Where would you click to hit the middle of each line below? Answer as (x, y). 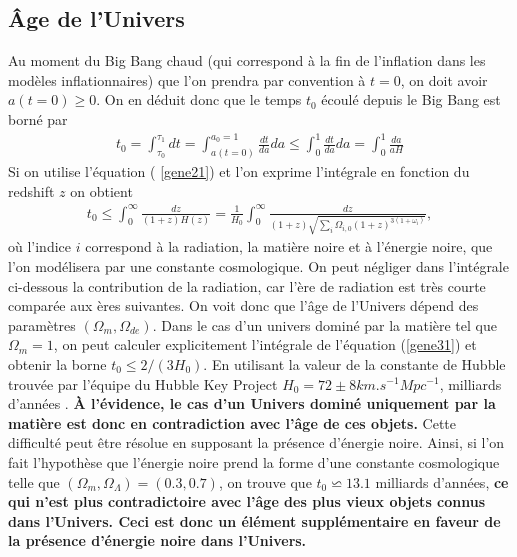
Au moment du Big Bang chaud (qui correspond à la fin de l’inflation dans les (247, 60)
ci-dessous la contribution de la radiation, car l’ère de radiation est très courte (247, 285)
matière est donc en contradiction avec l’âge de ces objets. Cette (232, 422)
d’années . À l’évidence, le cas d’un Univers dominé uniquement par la (252, 403)
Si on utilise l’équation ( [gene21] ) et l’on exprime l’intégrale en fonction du (239, 170)
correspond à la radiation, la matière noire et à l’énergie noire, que (289, 246)
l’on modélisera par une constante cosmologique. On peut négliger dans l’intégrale (258, 265)
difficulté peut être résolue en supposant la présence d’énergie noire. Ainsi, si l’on (256, 442)
